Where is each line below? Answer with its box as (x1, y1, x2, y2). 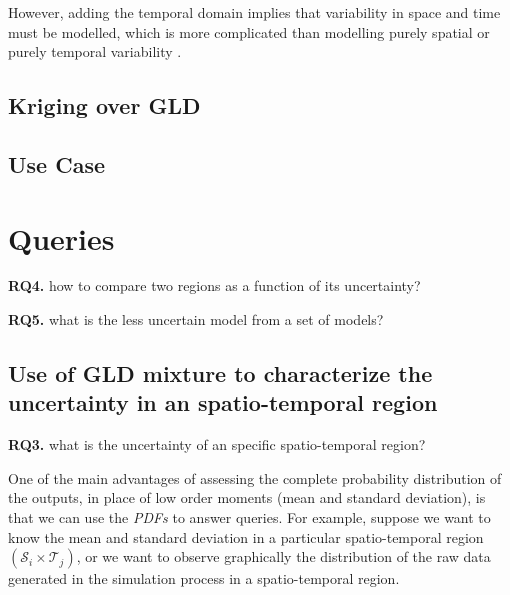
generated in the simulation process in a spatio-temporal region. (8, 568, 400, 589)
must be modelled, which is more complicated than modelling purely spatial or (8, 21, 490, 42)
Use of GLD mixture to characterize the (8, 358, 433, 389)
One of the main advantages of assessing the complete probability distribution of (8, 467, 502, 488)
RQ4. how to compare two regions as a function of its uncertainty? (8, 275, 421, 296)
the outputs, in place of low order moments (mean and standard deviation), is (8, 487, 486, 508)
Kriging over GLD (8, 90, 201, 121)
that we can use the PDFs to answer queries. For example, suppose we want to (8, 507, 491, 528)
